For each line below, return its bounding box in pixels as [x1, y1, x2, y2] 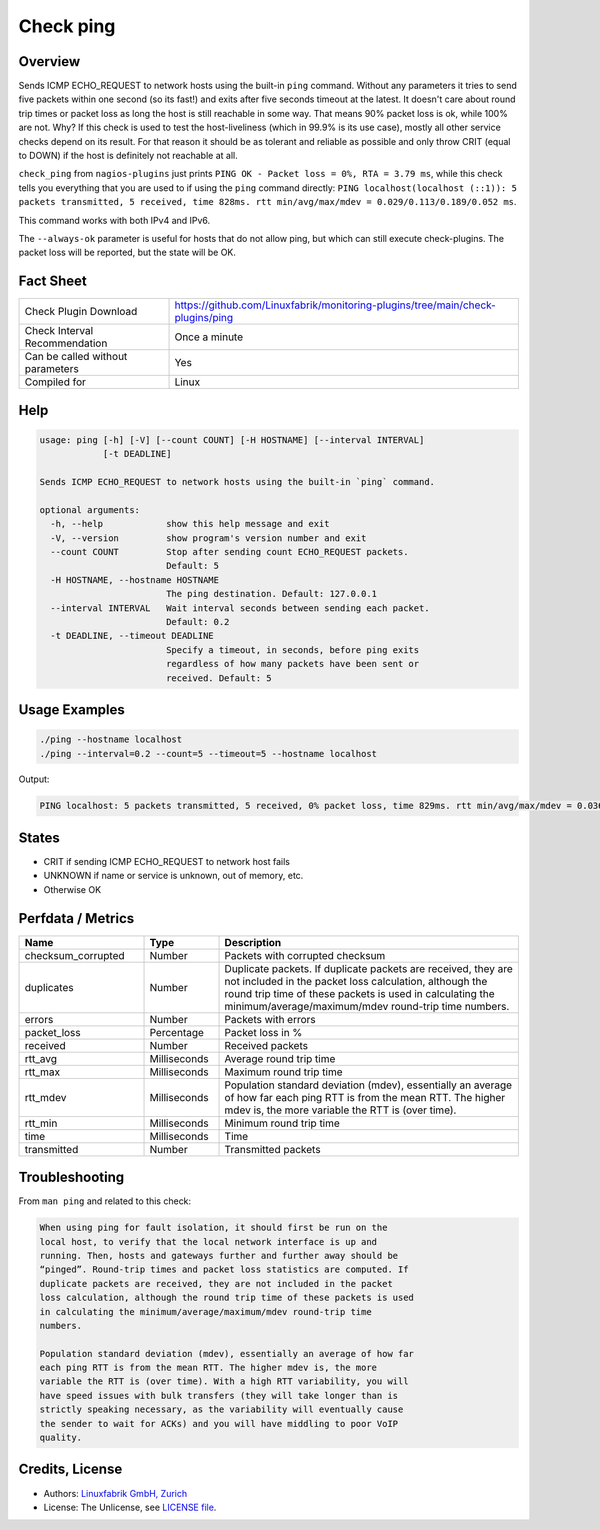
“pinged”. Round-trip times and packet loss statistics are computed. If [39, 1264, 409, 1275]
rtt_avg [24, 1051, 58, 1065]
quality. [39, 1432, 83, 1444]
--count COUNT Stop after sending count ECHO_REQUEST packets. [50, 546, 409, 557]
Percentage [149, 1025, 205, 1039]
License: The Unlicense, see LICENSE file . [43, 1501, 217, 1513]
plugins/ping [174, 311, 234, 325]
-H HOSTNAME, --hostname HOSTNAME [50, 574, 220, 585]
